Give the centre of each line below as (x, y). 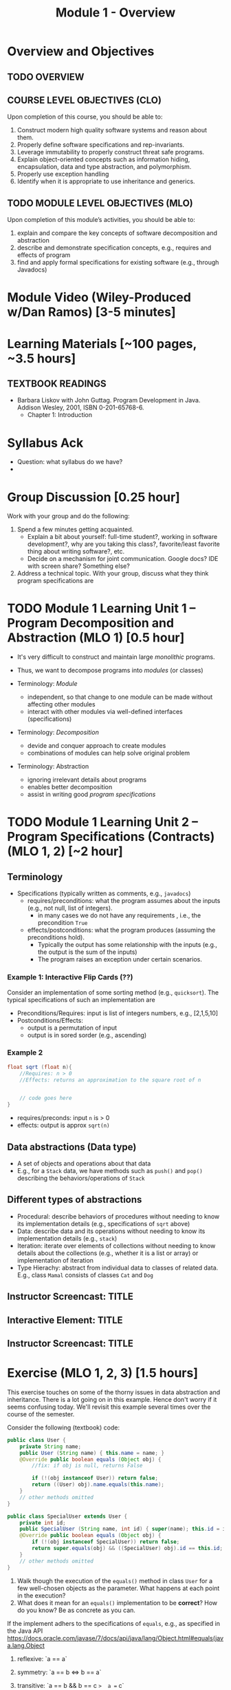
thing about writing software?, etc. (76, 551)
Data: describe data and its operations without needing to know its (111, 1231)
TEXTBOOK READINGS (57, 384)
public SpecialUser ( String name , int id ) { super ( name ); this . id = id (124, 1529)
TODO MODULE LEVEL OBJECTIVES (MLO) (100, 203)
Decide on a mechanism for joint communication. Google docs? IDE (123, 559)
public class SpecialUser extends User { (67, 1516)
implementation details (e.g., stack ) (67, 1238)
